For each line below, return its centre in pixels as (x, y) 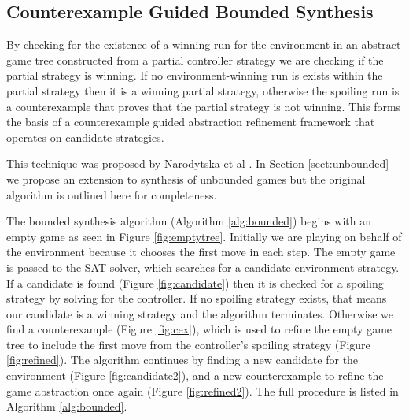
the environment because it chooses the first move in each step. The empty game (201, 252)
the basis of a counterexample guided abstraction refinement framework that (191, 122)
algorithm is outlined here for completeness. (112, 194)
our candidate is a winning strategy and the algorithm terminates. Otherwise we (200, 313)
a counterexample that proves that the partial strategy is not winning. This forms (204, 106)
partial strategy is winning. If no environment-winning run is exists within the (195, 75)
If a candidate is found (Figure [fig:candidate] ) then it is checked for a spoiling (195, 282)
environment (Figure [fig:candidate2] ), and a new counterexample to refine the (195, 375)
